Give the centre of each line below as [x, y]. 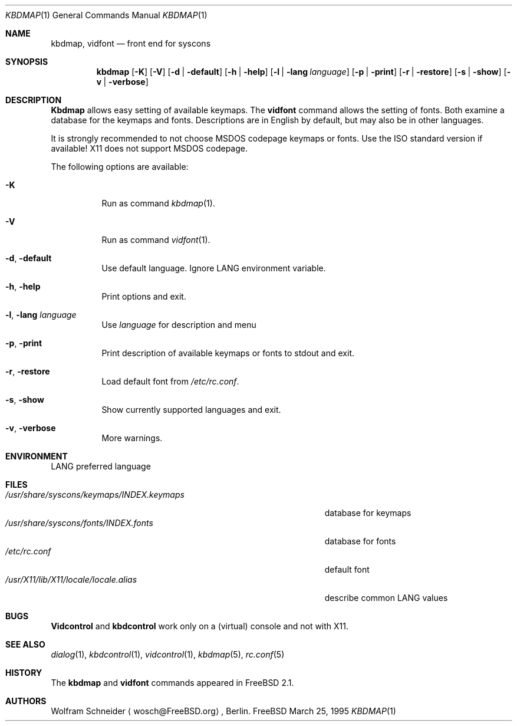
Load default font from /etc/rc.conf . [170, 381]
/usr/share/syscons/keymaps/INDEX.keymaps [95, 495]
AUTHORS [26, 701]
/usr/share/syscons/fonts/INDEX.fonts [79, 523]
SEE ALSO [25, 644]
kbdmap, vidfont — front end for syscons [131, 43]
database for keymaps [368, 513]
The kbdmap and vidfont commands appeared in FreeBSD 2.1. [172, 683]
